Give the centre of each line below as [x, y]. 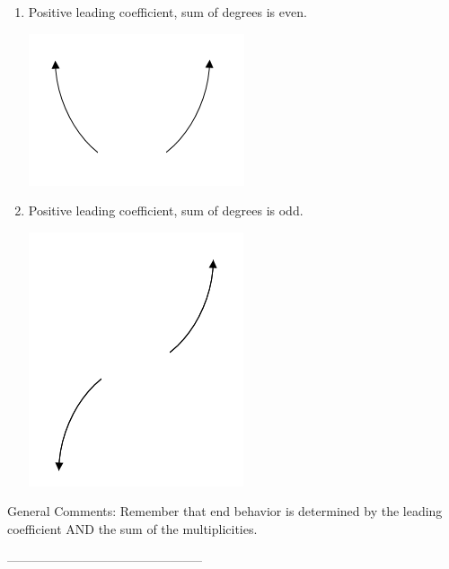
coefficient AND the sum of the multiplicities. [132, 528]
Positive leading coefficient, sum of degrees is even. [167, 12]
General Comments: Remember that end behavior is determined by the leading [225, 511]
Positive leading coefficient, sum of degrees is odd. [166, 210]
